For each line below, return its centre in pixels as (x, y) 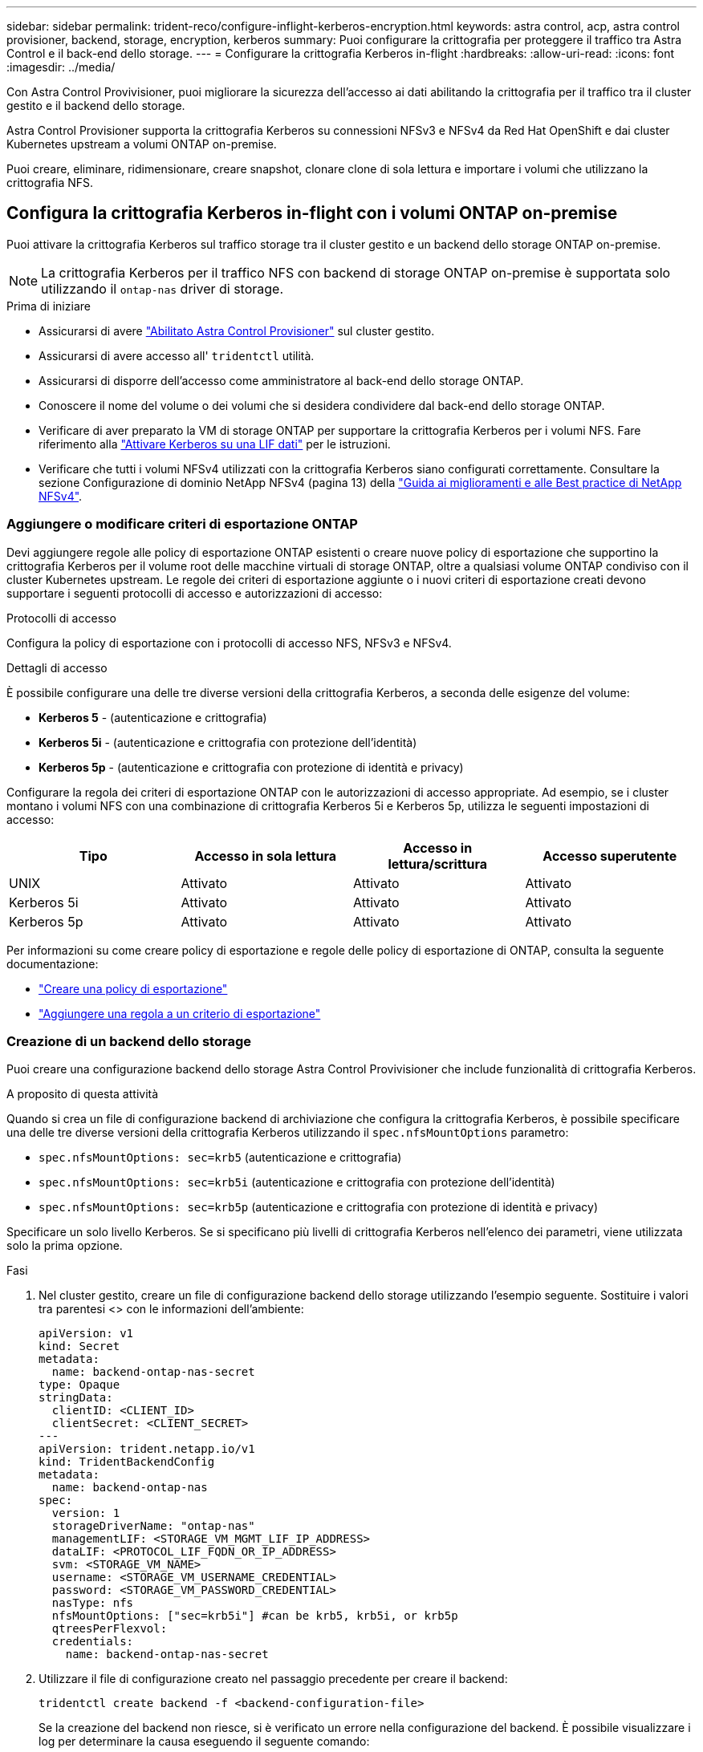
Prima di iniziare (49, 306)
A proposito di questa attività (83, 1094)
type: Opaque (79, 1385)
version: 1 (86, 1513)
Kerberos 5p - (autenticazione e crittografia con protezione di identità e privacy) (251, 767)
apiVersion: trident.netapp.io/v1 (147, 1449)
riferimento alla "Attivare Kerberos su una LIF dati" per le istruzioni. (215, 444)
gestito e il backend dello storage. (96, 105)
